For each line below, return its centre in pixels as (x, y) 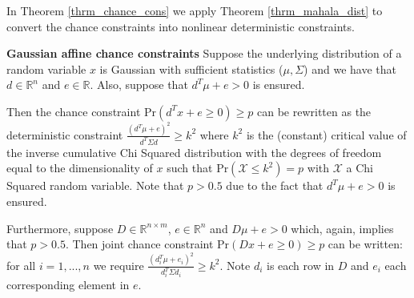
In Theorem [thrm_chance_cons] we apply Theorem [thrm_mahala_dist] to (195, 10)
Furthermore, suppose (60, 228)
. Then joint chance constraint (139, 244)
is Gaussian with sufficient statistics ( (191, 68)
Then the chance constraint (74, 111)
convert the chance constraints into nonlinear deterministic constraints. (181, 26)
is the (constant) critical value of (326, 134)
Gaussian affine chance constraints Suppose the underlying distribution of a (204, 53)
